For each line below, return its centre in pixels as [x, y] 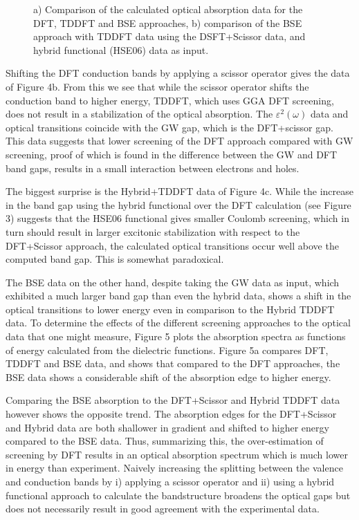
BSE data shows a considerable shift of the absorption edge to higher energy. [168, 377]
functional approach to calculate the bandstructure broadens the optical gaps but [178, 495]
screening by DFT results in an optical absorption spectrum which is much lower [177, 454]
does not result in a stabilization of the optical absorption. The [139, 114]
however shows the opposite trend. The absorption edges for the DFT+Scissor [171, 414]
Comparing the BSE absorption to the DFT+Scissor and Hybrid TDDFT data [173, 400]
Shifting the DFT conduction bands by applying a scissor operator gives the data [178, 73]
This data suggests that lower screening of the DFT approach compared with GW [179, 141]
